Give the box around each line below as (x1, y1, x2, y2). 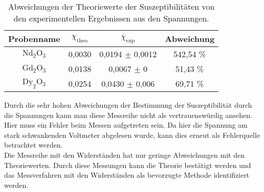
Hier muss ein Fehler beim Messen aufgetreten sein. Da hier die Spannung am (4, 119, 248, 130)
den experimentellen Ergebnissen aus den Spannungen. (13, 12, 209, 24)
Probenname (8, 33, 60, 44)
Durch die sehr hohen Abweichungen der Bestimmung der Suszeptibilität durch (4, 100, 252, 110)
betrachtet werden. (4, 139, 63, 150)
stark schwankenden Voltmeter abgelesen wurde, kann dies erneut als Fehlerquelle (4, 129, 260, 140)
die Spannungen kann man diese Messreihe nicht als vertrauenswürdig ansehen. (4, 109, 252, 120)
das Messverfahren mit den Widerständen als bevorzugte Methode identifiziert (4, 170, 250, 180)
